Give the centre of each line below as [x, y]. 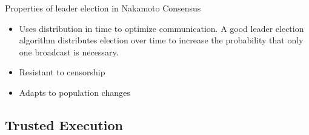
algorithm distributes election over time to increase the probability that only [161, 40]
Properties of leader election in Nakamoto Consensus [103, 8]
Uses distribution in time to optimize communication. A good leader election [161, 28]
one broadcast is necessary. [69, 52]
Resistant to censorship [62, 72]
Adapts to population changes [75, 92]
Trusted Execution [64, 124]
